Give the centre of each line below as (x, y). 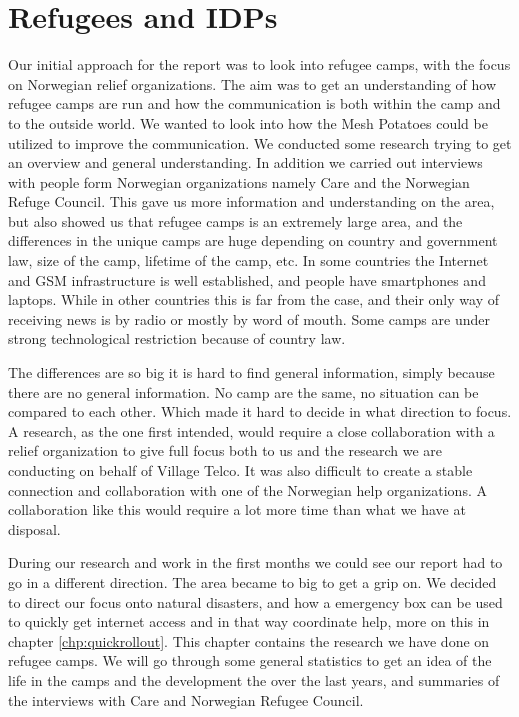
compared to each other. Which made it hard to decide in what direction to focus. (260, 411)
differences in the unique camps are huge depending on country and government (253, 240)
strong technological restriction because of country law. (177, 338)
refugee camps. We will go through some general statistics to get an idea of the (250, 660)
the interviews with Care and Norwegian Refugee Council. (186, 699)
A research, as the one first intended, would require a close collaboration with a (251, 430)
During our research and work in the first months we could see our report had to (255, 562)
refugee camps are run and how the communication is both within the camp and (254, 103)
